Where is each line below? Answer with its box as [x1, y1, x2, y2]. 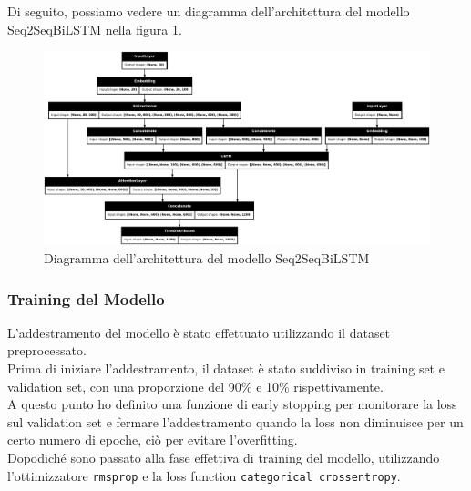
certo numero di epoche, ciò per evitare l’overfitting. [7, 430, 298, 449]
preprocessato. [7, 341, 87, 360]
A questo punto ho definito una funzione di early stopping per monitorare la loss [7, 394, 457, 414]
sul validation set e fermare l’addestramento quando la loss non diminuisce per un [7, 412, 464, 431]
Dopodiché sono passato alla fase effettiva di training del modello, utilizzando [7, 447, 440, 466]
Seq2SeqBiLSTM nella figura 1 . [7, 19, 182, 38]
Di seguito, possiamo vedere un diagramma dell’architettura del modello [7, 2, 410, 20]
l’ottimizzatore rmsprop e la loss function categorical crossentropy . [7, 465, 401, 485]
